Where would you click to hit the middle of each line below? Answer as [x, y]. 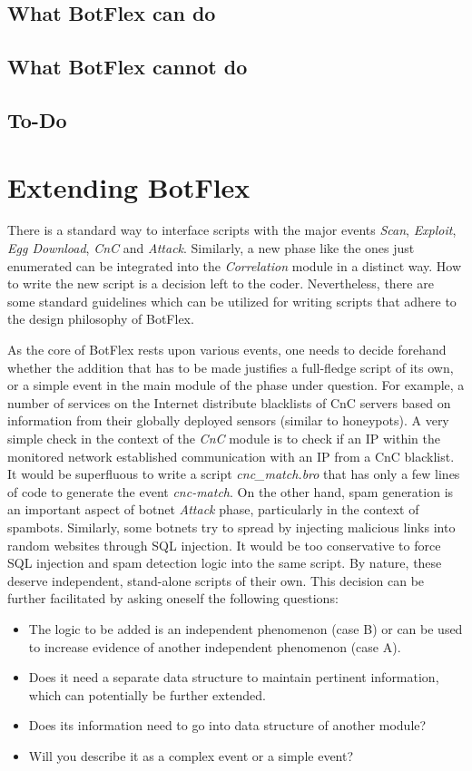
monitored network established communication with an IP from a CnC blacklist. [231, 456]
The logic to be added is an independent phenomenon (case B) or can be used [246, 628]
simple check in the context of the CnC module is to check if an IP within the [224, 438]
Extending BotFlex [129, 186]
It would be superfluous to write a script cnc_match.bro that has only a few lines [234, 474]
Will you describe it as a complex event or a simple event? [191, 755]
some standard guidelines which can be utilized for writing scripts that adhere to [232, 301]
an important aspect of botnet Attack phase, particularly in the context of [213, 509]
